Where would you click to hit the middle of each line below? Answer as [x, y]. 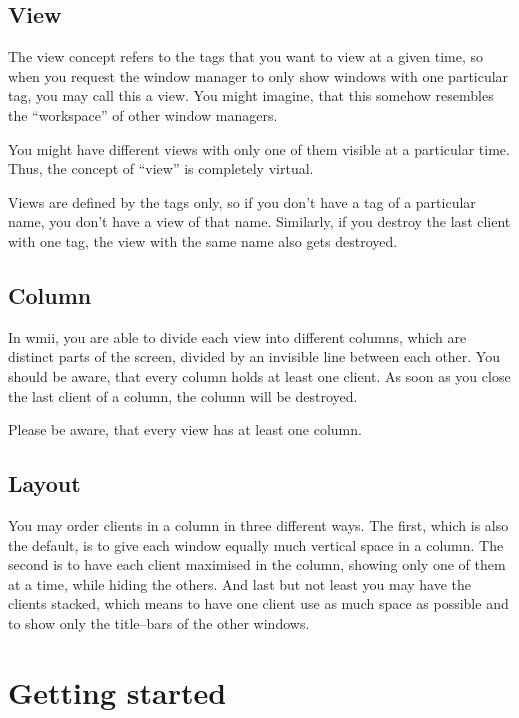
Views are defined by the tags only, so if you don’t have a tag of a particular [242, 201]
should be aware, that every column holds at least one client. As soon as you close [259, 375]
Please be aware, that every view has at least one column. [185, 429]
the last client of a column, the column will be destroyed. [183, 395]
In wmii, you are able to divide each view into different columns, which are [237, 336]
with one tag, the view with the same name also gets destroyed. [203, 240]
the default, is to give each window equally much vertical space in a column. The [256, 544]
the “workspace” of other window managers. [143, 114]
